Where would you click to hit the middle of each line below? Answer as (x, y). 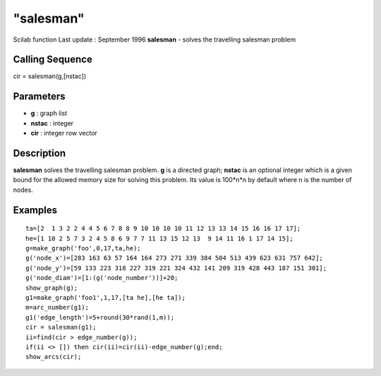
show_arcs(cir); (54, 357)
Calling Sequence (53, 60)
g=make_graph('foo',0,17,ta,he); (83, 248)
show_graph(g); (52, 288)
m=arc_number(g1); (58, 308)
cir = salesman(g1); (61, 327)
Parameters (39, 96)
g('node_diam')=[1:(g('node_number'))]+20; (102, 278)
